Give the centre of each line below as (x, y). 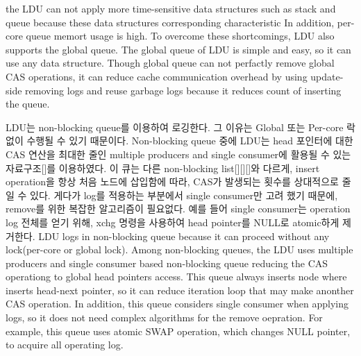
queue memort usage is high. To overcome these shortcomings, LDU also (180, 36)
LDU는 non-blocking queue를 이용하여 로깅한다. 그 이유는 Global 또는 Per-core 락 (180, 127)
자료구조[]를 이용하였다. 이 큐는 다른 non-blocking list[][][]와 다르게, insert (163, 168)
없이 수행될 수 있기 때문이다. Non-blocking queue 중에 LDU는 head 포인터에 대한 (179, 141)
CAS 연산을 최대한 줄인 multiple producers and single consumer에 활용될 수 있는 (178, 154)
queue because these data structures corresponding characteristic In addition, (170, 22)
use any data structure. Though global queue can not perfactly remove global (170, 63)
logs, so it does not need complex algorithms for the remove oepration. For (164, 317)
